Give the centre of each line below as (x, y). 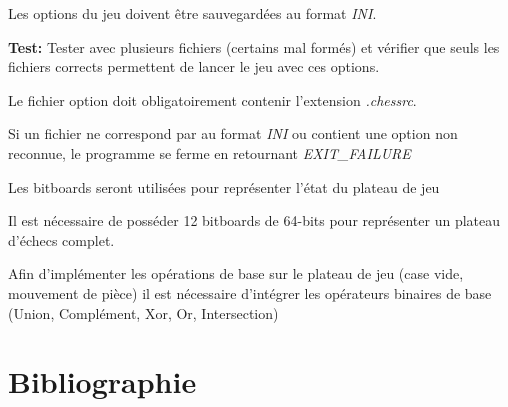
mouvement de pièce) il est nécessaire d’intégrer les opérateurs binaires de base (250, 292)
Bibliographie (102, 381)
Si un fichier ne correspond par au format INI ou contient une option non (233, 133)
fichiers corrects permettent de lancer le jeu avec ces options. (194, 66)
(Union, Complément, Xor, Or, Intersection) (143, 312)
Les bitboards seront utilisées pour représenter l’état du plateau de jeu (224, 186)
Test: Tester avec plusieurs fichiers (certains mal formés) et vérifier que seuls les (254, 46)
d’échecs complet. (61, 239)
